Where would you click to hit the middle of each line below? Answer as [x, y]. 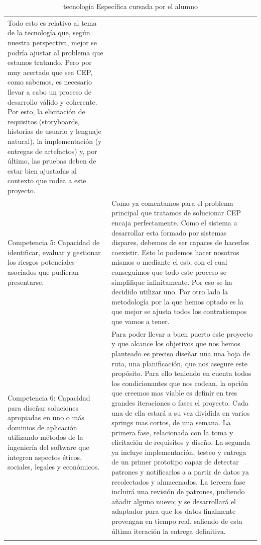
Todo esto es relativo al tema [52, 22]
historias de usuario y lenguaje [54, 131]
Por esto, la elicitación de [46, 111]
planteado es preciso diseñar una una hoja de [181, 353]
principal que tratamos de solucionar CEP [176, 213]
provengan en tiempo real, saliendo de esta [177, 521]
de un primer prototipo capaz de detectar [175, 462]
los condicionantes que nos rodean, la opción [180, 383]
